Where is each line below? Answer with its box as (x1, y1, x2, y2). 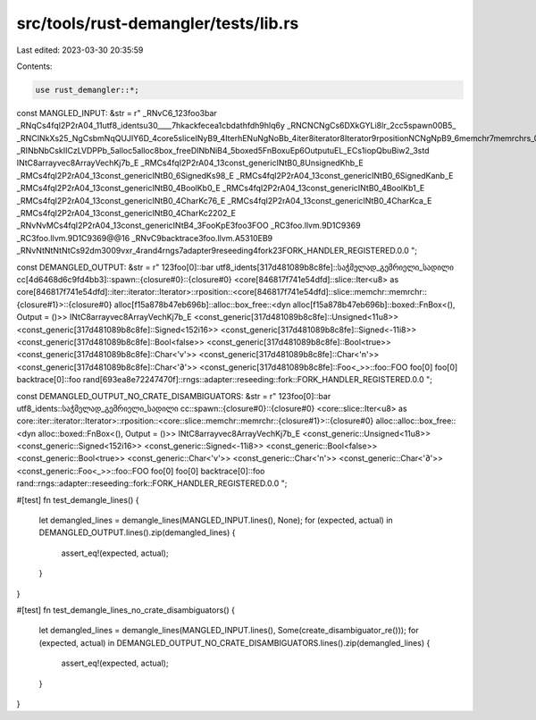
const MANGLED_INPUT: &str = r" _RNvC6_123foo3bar (16, 107, 218, 118)
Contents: (16, 61, 53, 71)
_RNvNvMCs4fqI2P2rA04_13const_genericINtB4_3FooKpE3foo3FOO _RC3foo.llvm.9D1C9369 (16, 220, 361, 231)
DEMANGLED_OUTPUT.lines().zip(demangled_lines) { (38, 527, 236, 538)
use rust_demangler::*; (35, 85, 140, 95)
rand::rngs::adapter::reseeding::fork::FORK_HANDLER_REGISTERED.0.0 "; (16, 478, 288, 489)
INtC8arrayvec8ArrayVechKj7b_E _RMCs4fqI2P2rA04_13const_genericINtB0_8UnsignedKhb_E (16, 157, 364, 169)
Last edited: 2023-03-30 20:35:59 (16, 45, 144, 55)
